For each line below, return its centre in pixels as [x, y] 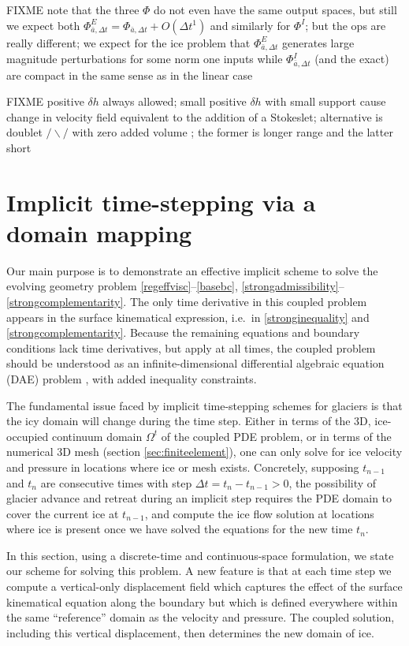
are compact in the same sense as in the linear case [130, 75]
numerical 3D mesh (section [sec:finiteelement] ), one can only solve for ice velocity [204, 452]
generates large [318, 42]
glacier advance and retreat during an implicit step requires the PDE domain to [199, 498]
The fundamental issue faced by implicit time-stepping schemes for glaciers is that [204, 405]
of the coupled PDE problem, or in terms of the [276, 436]
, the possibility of [333, 482]
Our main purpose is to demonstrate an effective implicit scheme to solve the [192, 270]
